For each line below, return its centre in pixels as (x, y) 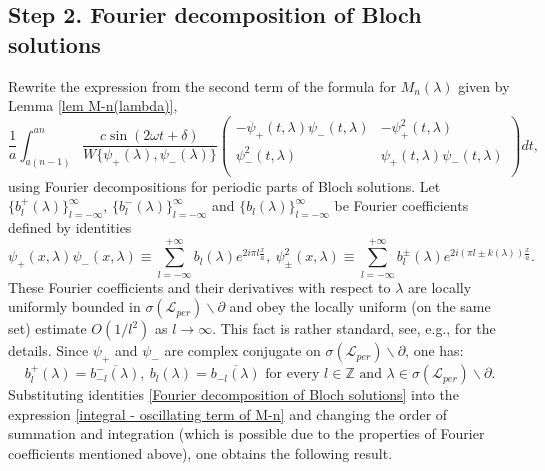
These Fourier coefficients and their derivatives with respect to (199, 286)
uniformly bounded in (74, 306)
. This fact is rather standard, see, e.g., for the (354, 328)
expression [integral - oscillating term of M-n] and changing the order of (228, 413)
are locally (440, 286)
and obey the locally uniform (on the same (360, 306)
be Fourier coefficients (401, 205)
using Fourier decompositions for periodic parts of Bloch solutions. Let (224, 185)
